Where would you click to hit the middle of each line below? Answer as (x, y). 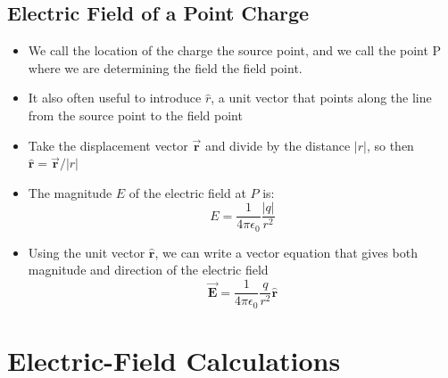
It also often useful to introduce (115, 98)
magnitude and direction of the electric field (148, 270)
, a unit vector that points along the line (321, 98)
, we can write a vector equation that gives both (286, 252)
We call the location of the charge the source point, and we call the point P (235, 50)
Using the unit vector (87, 252)
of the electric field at (187, 192)
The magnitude (70, 192)
